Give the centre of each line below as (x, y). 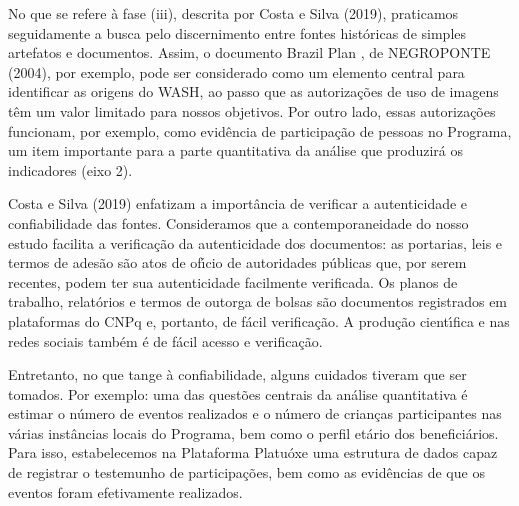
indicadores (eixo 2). (70, 169)
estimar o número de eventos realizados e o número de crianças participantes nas (255, 413)
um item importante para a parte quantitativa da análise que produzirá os (235, 150)
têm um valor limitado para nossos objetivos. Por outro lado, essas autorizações (252, 110)
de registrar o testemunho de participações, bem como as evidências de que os (246, 472)
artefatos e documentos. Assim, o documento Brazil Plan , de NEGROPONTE (249, 52)
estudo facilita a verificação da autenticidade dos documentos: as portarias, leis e (255, 242)
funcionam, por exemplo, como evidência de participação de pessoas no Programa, (260, 130)
